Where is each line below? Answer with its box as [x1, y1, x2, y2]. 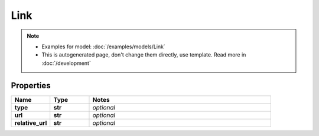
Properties [11, 80, 51, 91]
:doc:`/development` [41, 59, 91, 67]
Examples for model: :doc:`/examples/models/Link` [41, 43, 165, 50]
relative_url [14, 118, 47, 127]
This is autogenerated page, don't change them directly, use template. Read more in [41, 51, 246, 58]
